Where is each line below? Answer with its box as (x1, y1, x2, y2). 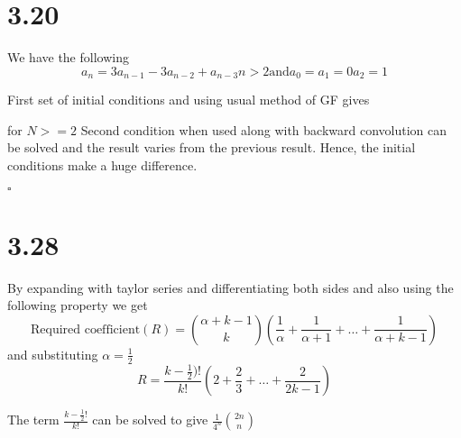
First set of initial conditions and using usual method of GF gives (7, 90, 370, 109)
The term (7, 410, 60, 429)
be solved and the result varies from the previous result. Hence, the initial (7, 138, 416, 157)
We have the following (7, 48, 129, 67)
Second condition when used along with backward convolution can (80, 120, 447, 139)
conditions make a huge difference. (7, 155, 198, 174)
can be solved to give (92, 410, 208, 429)
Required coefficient (30, 323, 141, 336)
